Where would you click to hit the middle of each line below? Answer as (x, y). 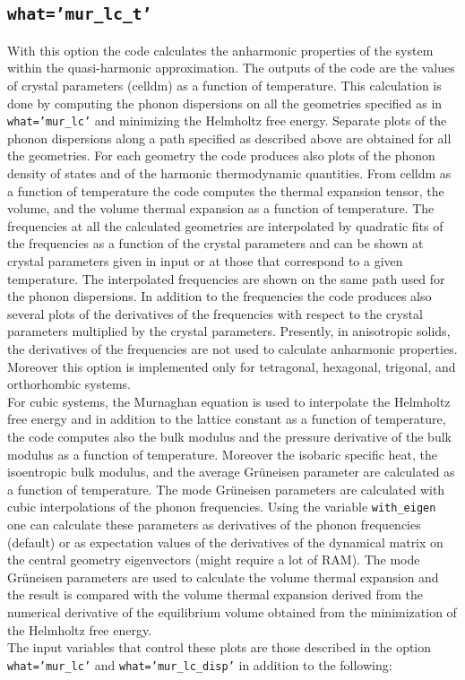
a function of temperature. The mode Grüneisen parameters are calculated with (226, 489)
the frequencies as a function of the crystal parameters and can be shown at (215, 243)
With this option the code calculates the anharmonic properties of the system (220, 50)
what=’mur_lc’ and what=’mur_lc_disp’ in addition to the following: (200, 664)
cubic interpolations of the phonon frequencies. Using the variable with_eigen (222, 507)
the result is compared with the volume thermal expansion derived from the (215, 594)
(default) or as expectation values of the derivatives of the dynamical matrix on (225, 542)
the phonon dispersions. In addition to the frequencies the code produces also (220, 296)
